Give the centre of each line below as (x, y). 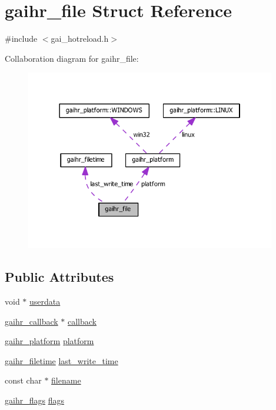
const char (23, 380)
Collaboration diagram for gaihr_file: (72, 58)
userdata (45, 301)
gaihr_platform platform (49, 341)
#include (21, 39)
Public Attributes (59, 277)
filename (66, 380)
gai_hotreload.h (80, 39)
